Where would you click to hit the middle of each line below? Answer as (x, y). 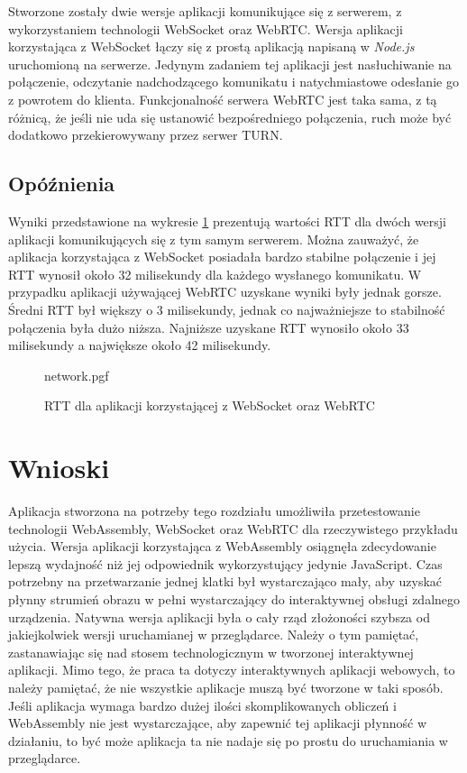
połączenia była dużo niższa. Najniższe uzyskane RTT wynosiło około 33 (209, 327)
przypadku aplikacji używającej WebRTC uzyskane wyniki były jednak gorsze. (225, 292)
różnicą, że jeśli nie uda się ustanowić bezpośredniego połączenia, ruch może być (230, 117)
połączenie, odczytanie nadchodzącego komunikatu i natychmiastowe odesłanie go (233, 82)
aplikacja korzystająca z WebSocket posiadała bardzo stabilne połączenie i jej (222, 257)
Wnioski (59, 468)
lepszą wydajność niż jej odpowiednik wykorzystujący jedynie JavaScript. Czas (225, 563)
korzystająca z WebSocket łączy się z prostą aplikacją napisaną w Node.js (211, 46)
